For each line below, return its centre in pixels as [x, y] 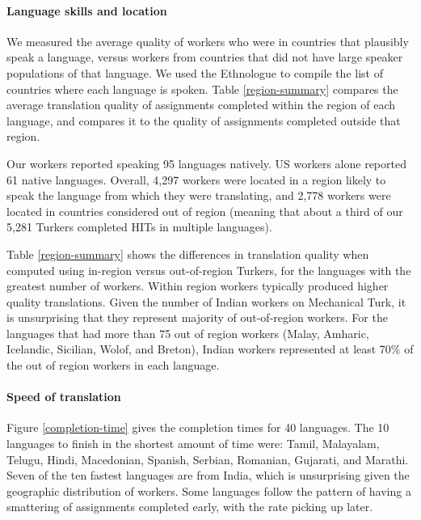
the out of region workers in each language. [113, 365]
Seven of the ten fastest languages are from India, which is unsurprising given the [208, 475]
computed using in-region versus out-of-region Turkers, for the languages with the [209, 270]
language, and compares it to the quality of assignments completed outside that [204, 120]
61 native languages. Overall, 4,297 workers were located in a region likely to [196, 179]
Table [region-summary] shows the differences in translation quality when [188, 254]
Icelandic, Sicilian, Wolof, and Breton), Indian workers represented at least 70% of [210, 349]
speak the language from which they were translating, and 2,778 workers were [199, 195]
